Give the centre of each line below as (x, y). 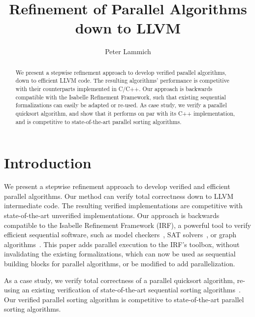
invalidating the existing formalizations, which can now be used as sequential (120, 254)
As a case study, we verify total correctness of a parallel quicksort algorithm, (119, 280)
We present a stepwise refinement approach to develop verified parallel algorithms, (121, 72)
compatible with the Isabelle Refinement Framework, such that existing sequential (121, 97)
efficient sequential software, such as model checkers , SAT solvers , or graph (120, 235)
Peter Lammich (128, 51)
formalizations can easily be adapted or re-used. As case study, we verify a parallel (121, 105)
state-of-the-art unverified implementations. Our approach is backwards (112, 215)
